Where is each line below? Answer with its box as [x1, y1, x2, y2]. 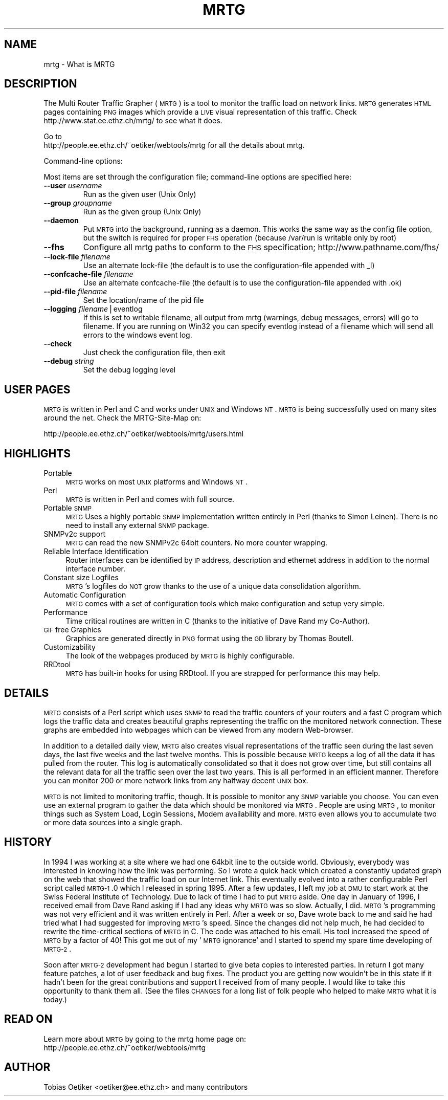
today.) [43, 995, 67, 1004]
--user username [43, 181, 102, 190]
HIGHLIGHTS [4, 447, 71, 460]
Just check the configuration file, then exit [83, 348, 226, 357]
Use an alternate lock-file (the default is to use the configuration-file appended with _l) [83, 261, 375, 270]
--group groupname [43, 199, 112, 208]
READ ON [4, 1013, 53, 1026]
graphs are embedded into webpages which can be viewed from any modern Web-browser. [43, 725, 353, 734]
